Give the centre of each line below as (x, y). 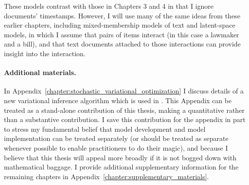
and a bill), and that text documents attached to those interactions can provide (122, 44)
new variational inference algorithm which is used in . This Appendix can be (118, 100)
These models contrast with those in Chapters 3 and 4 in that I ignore (109, 6)
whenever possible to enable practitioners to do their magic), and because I (116, 147)
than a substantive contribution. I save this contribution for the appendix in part (125, 119)
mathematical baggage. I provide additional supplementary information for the (121, 167)
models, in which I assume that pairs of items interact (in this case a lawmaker (122, 34)
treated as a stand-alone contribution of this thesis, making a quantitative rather (124, 110)
